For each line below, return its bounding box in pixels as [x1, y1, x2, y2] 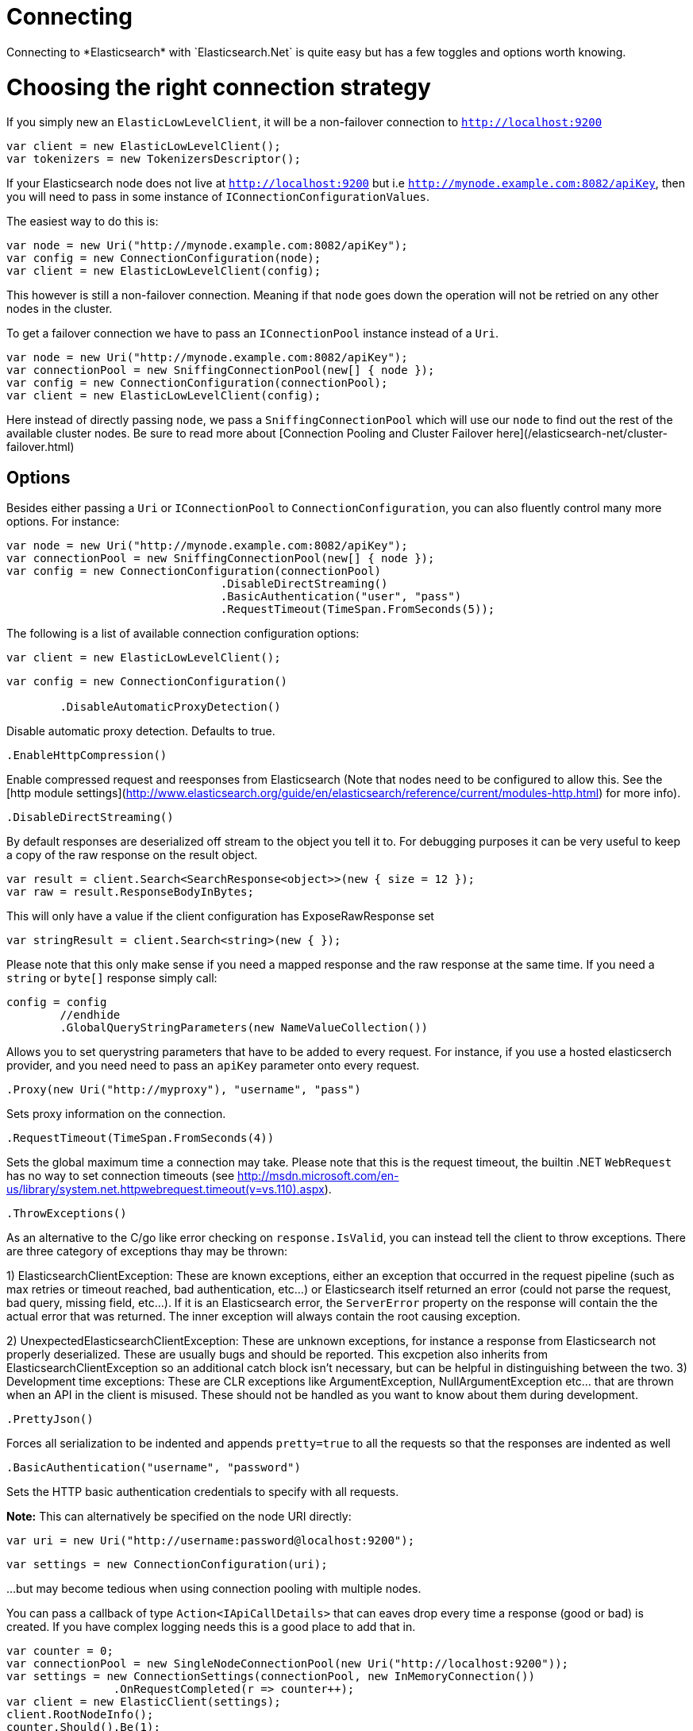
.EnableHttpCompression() [6, 749, 167, 762]
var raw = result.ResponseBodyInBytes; [6, 885, 254, 899]
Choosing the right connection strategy [6, 73, 431, 101]
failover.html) [6, 440, 75, 454]
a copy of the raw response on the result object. [6, 848, 258, 862]
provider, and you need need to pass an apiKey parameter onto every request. [6, 1058, 420, 1073]
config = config [6, 996, 107, 1009]
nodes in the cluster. [6, 302, 113, 316]
